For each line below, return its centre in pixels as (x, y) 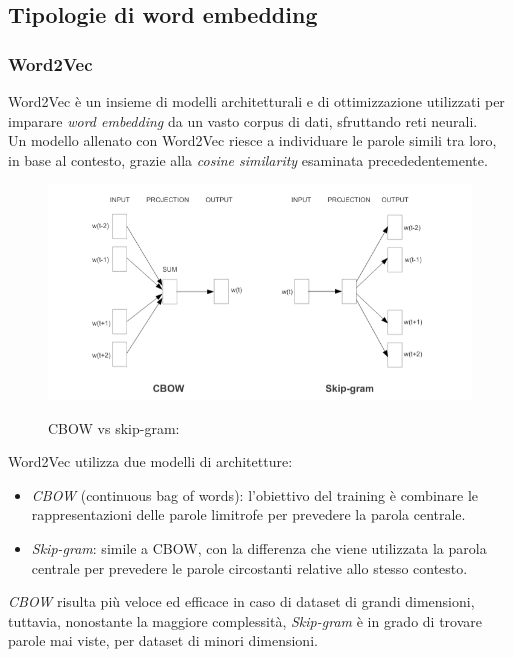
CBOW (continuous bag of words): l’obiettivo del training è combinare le (255, 494)
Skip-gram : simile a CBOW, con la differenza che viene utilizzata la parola (259, 547)
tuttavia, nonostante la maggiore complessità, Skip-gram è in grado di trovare (245, 620)
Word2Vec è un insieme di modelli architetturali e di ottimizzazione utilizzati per (256, 101)
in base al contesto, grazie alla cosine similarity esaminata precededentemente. (248, 159)
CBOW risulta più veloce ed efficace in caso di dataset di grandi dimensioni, (241, 601)
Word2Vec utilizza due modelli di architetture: (150, 461)
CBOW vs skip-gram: (114, 427)
